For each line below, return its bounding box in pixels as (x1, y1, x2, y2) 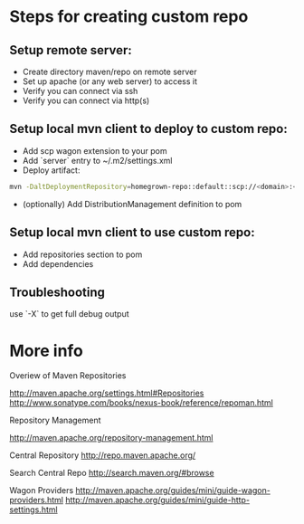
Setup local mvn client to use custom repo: (9, 224, 255, 241)
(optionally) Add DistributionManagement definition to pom (22, 198, 242, 209)
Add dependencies (22, 258, 94, 269)
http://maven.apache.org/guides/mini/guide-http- (64, 495, 251, 506)
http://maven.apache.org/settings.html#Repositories (9, 387, 204, 399)
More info (9, 340, 84, 361)
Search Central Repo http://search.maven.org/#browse (9, 468, 214, 479)
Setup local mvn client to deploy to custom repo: (9, 121, 288, 137)
